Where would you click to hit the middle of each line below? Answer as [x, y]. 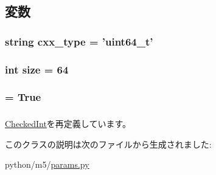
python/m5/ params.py [47, 164]
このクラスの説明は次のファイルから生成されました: [108, 144]
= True [23, 97]
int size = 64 [37, 69]
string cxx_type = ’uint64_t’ [79, 41]
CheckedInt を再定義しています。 [68, 124]
